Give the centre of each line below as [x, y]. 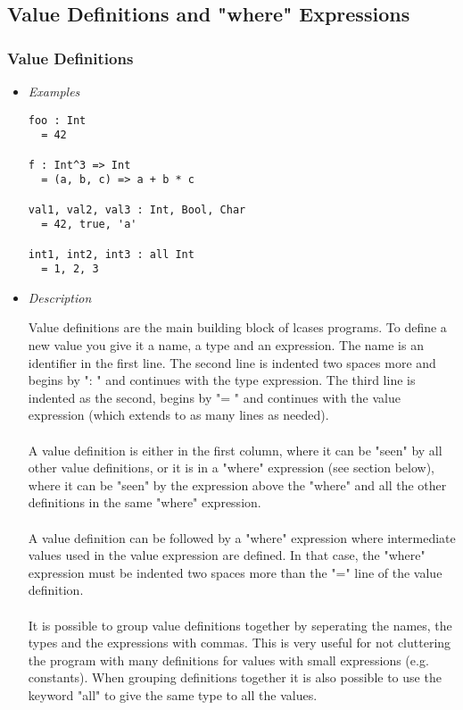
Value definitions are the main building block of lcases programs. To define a [237, 327]
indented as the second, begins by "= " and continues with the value [214, 397]
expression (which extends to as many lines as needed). [178, 415]
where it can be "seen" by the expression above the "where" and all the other [237, 484]
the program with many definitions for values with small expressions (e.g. [228, 660]
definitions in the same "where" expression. [145, 502]
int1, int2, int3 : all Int [111, 254]
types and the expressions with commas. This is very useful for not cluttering [240, 643]
